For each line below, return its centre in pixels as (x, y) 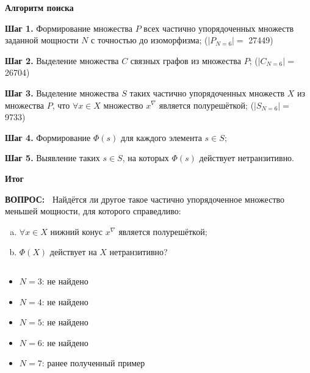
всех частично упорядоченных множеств (219, 28)
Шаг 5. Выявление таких (52, 158)
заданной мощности (42, 40)
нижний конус (77, 231)
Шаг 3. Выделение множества (62, 92)
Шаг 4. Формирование (48, 137)
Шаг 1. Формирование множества (69, 28)
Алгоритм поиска (39, 7)
